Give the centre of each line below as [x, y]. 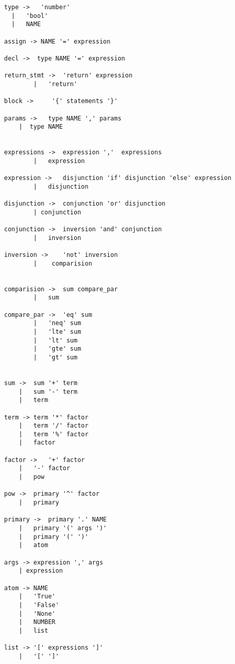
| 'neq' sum [57, 323]
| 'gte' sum [57, 349]
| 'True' [37, 597]
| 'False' [39, 605]
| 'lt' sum [56, 340]
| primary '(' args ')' [63, 528]
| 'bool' [30, 16]
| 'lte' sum [57, 331]
